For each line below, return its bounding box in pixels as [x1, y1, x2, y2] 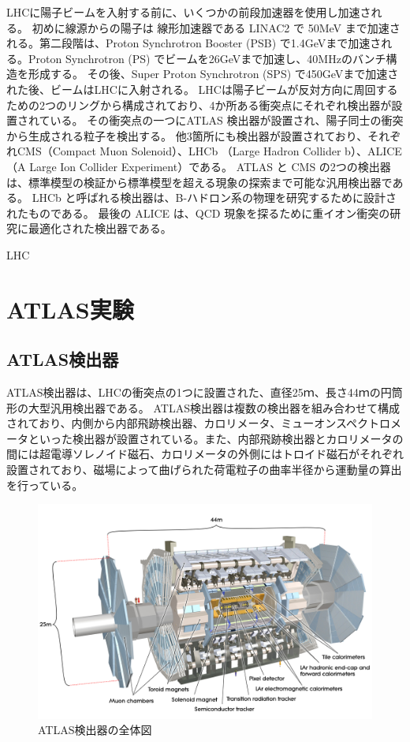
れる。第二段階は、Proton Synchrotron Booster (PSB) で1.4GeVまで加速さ [6, 35, 382, 51]
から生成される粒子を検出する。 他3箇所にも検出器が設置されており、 [6, 127, 368, 144]
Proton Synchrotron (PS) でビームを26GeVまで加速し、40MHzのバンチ [28, 50, 386, 66]
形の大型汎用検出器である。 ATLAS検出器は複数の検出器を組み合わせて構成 [6, 399, 400, 416]
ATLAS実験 [6, 293, 134, 325]
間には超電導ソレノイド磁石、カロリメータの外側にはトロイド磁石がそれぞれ [6, 446, 404, 462]
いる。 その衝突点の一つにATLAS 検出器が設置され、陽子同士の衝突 [50, 112, 404, 129]
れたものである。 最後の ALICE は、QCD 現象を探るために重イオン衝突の [6, 204, 390, 221]
